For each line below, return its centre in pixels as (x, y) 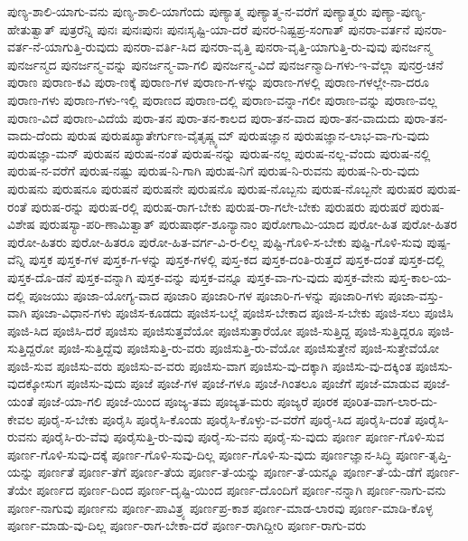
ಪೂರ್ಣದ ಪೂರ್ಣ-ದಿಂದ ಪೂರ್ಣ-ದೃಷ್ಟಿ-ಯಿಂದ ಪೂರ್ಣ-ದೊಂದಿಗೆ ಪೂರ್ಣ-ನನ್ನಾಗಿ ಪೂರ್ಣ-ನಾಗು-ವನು (241, 490)
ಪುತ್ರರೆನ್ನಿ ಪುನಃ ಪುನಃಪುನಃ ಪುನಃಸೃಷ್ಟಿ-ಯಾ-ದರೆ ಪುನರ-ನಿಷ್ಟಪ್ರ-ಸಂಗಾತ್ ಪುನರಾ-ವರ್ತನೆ (234, 28)
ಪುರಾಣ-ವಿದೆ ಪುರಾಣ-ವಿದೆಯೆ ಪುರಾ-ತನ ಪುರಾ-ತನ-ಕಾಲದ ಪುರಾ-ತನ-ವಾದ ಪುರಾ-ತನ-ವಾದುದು (204, 117)
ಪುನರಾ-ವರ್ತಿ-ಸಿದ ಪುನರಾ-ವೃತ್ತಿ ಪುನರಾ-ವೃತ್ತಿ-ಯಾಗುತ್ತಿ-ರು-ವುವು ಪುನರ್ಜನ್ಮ (277, 47)
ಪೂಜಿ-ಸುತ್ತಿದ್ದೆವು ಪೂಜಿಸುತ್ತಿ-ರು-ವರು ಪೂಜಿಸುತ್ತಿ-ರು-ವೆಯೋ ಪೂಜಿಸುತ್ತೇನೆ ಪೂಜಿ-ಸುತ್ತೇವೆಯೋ (249, 348)
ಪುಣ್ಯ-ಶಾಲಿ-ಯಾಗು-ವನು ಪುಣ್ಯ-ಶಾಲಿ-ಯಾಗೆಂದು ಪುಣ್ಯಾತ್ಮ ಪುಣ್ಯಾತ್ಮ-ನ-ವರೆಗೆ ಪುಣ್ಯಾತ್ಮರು (187, 11)
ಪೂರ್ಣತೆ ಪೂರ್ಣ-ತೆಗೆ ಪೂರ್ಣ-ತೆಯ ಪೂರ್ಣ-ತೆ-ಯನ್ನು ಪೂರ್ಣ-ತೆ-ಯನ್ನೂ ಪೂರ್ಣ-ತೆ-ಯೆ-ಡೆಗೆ (230, 472)
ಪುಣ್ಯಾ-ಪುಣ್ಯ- (398, 11)
